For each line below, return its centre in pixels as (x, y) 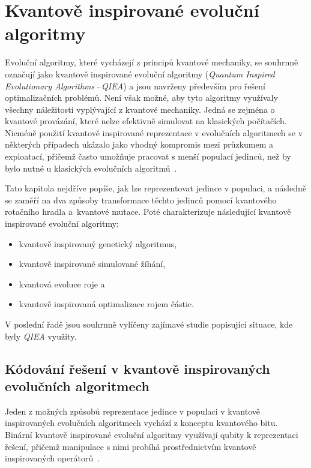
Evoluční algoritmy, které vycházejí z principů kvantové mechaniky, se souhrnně (152, 62)
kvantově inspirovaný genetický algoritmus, (98, 243)
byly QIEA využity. (41, 336)
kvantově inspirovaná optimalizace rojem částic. (106, 304)
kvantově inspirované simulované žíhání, (92, 264)
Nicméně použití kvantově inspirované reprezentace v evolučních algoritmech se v (154, 132)
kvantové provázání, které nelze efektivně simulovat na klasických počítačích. (146, 121)
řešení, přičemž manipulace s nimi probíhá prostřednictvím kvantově (131, 446)
